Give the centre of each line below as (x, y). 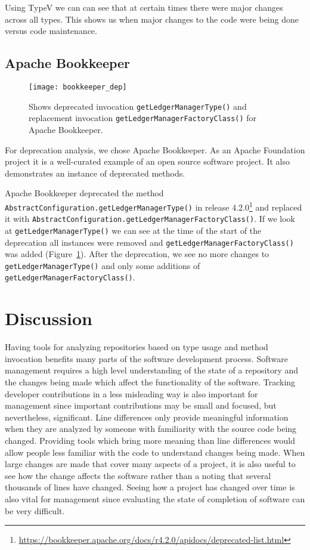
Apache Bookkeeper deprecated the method (84, 193)
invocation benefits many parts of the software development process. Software (146, 358)
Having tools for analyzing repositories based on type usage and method (137, 347)
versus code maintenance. (51, 31)
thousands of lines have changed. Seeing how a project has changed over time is (150, 487)
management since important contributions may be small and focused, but (141, 405)
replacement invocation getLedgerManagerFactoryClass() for (143, 118)
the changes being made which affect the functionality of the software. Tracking (150, 382)
